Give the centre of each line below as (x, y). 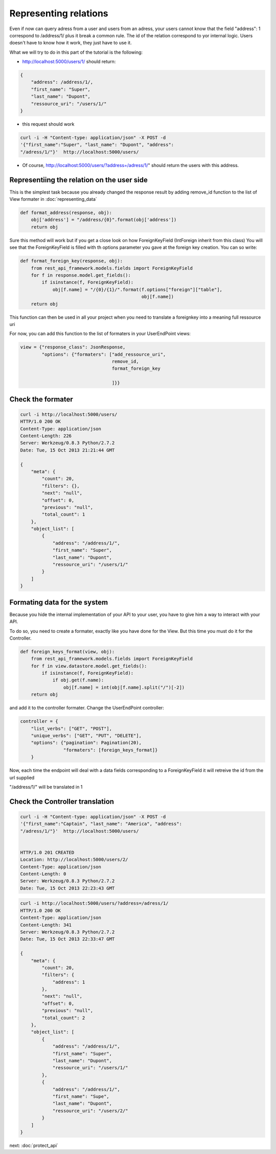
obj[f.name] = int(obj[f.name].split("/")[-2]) (124, 687)
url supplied (22, 778)
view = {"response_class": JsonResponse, (73, 347)
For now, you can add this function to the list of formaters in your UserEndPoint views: (100, 334)
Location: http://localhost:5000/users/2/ (74, 860)
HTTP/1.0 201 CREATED (47, 852)
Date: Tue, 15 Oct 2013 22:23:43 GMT (67, 888)
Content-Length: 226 (46, 436)
